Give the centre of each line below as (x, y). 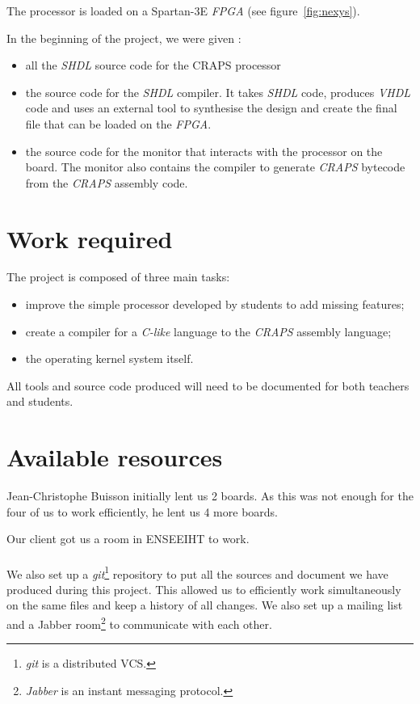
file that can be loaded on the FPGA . (118, 123)
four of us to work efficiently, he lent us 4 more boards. (142, 511)
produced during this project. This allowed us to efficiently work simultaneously (204, 589)
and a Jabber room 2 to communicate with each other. (139, 622)
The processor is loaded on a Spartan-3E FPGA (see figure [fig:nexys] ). (183, 11)
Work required (90, 238)
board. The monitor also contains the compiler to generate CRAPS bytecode (215, 167)
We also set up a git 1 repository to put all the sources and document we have (197, 572)
